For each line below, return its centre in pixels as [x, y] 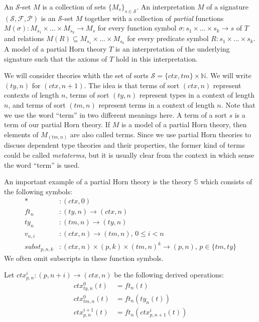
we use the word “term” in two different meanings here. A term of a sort [115, 114]
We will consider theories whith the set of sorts [76, 75]
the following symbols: [38, 191]
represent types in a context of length [197, 95]
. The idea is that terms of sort [132, 85]
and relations [24, 38]
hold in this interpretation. [157, 58]
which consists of [226, 182]
